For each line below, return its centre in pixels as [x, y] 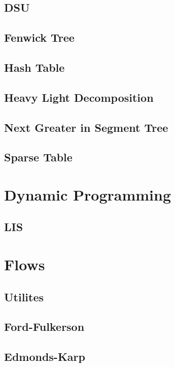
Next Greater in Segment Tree [86, 127]
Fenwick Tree [39, 37]
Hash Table [34, 67]
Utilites [24, 297]
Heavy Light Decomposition [79, 97]
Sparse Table [38, 157]
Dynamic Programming [88, 194]
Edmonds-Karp [45, 357]
